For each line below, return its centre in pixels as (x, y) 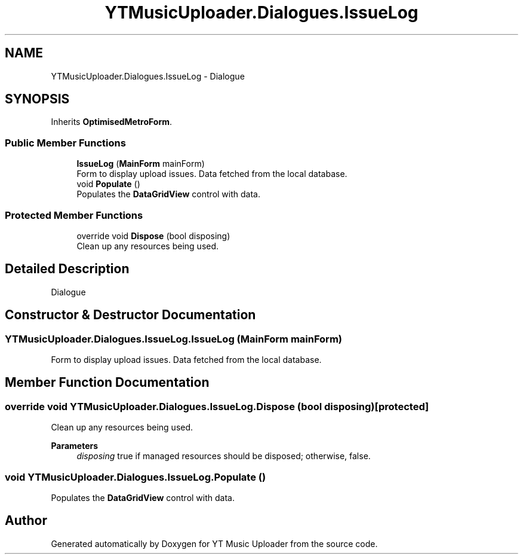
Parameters (75, 446)
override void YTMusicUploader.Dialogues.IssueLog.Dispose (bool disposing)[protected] (217, 406)
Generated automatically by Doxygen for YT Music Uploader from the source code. (214, 543)
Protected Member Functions (74, 215)
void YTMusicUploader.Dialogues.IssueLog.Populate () (136, 477)
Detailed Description (67, 269)
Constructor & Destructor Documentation (130, 315)
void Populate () (108, 184)
